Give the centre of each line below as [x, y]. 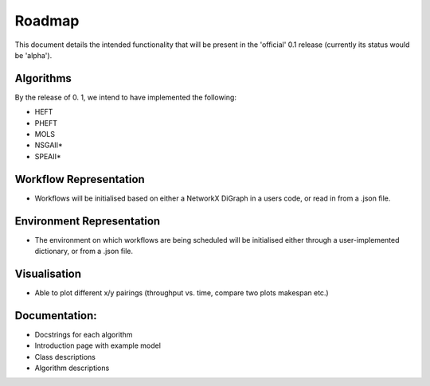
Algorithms [43, 78]
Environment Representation [88, 221]
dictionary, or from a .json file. [84, 251]
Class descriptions [65, 357]
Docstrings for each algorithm [84, 334]
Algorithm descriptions [72, 368]
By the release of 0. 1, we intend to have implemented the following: [125, 97]
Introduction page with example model [98, 345]
